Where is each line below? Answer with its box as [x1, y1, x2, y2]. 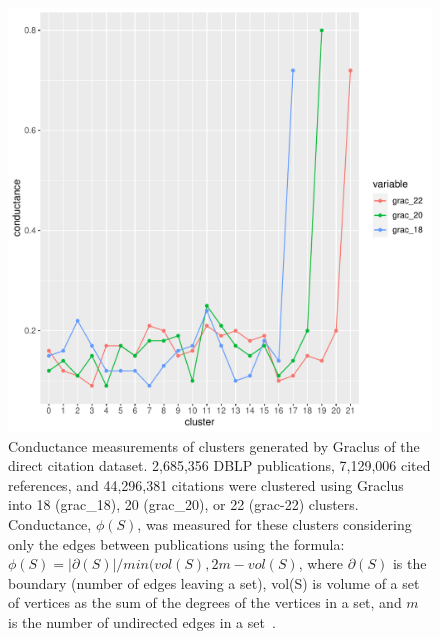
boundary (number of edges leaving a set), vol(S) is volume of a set [8, 572, 420, 593]
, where [298, 553, 344, 574]
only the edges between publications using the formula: [8, 533, 345, 554]
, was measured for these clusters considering [137, 513, 412, 534]
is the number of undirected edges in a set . [8, 611, 276, 632]
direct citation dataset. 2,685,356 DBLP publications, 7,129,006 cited [8, 455, 431, 476]
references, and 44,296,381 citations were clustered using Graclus [8, 474, 404, 495]
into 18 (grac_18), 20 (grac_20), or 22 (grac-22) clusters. [8, 494, 359, 515]
